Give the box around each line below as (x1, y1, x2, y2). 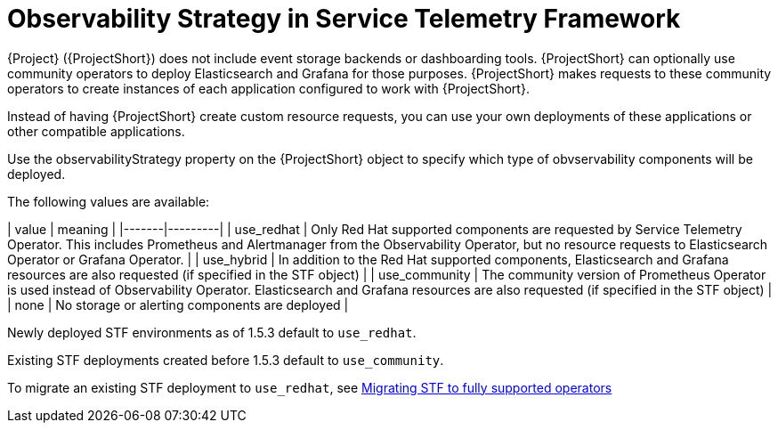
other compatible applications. (7, 123, 185, 139)
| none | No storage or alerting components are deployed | (7, 296, 349, 312)
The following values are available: (7, 193, 210, 209)
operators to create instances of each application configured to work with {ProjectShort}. (7, 80, 530, 96)
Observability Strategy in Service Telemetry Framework (7, 4, 681, 34)
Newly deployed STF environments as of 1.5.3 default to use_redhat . (7, 324, 417, 340)
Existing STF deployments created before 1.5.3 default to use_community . (7, 352, 444, 368)
